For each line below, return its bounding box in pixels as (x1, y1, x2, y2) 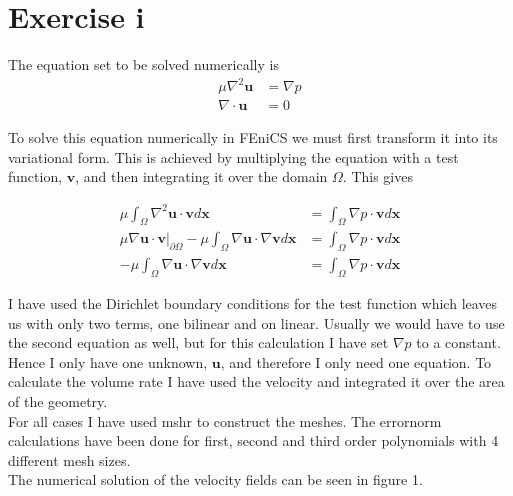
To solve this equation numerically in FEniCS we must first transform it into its (8, 127, 498, 148)
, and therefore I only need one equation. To (220, 351, 492, 372)
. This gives (342, 166, 413, 187)
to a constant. (416, 332, 501, 353)
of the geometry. (8, 391, 108, 412)
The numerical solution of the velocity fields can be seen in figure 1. (8, 469, 423, 490)
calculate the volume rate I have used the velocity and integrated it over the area (8, 371, 505, 392)
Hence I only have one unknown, (8, 351, 208, 372)
